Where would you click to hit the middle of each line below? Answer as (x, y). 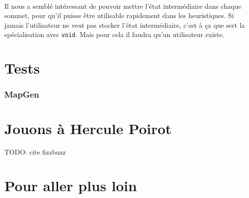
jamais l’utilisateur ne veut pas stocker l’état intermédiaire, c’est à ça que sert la (125, 25)
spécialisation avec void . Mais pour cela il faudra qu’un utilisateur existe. (114, 34)
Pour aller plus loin (71, 186)
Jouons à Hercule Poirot (88, 129)
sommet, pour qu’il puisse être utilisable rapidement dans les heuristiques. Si (119, 15)
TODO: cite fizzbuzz (35, 152)
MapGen (22, 94)
